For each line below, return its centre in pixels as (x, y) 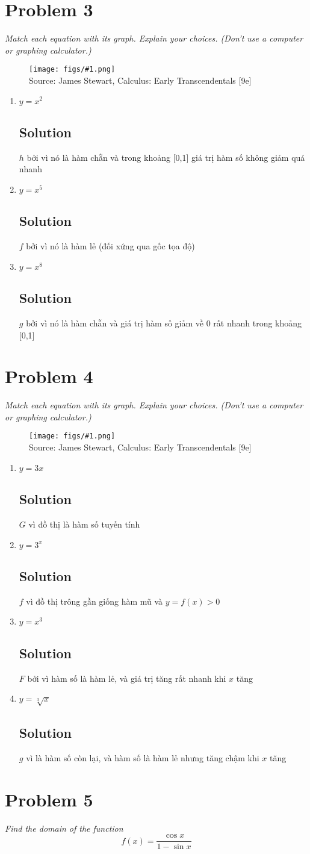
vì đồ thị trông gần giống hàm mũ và (95, 601)
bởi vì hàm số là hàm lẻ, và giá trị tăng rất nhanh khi (127, 678)
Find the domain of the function (64, 828)
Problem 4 (49, 376)
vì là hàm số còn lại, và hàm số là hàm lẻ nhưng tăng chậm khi (143, 758)
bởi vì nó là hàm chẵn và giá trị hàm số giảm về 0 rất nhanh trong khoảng (164, 323)
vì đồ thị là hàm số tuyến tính (84, 524)
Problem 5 (49, 799)
